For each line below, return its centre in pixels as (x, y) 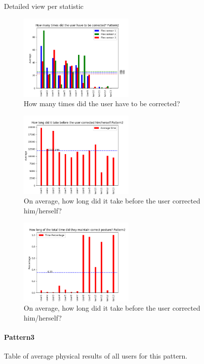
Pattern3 (19, 337)
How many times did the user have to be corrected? (102, 103)
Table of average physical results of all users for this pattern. (96, 356)
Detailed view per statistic (44, 6)
